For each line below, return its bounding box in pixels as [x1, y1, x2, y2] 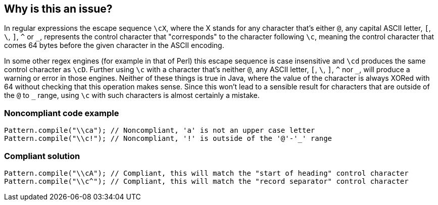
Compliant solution [4, 150, 80, 161]
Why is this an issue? [4, 3, 113, 15]
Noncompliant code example [4, 108, 119, 118]
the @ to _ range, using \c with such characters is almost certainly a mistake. [4, 91, 260, 100]
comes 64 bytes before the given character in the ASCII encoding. [4, 41, 224, 50]
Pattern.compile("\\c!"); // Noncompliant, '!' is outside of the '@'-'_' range [4, 134, 332, 143]
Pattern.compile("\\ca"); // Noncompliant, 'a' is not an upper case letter [4, 126, 315, 135]
